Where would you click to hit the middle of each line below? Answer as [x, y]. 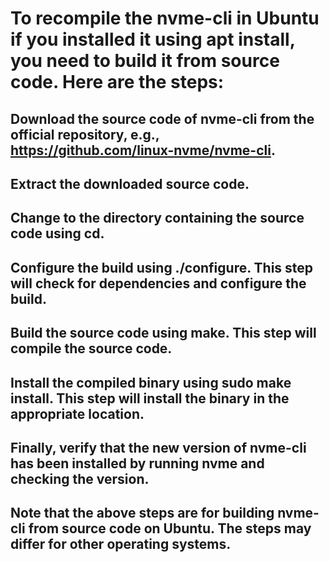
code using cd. [57, 233]
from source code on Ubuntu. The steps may [170, 528]
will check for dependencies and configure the [158, 283]
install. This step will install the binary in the [150, 398]
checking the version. [80, 478]
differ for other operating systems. [121, 544]
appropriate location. [77, 413]
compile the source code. [91, 348]
